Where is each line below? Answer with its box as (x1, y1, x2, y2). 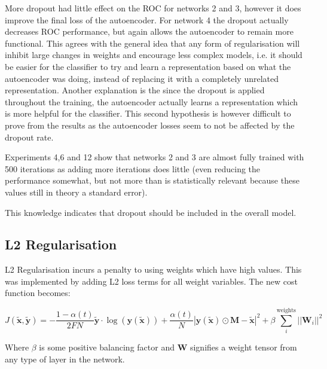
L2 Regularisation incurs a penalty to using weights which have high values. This (5, 263, 302, 276)
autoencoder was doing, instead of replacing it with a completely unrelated (5, 72, 279, 84)
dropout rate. (5, 130, 54, 143)
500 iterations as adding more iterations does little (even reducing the (5, 162, 261, 175)
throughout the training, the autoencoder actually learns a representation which (5, 95, 298, 108)
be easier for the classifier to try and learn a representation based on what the (5, 60, 291, 72)
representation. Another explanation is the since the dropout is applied (5, 84, 265, 96)
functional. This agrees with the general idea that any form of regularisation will (5, 36, 300, 49)
